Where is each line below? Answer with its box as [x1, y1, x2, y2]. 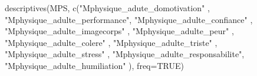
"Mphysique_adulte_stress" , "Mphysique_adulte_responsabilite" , [5, 48, 245, 60]
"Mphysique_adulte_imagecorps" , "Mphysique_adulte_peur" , [5, 25, 234, 37]
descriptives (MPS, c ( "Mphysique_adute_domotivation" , [5, 2, 210, 14]
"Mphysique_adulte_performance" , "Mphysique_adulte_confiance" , [5, 13, 253, 25]
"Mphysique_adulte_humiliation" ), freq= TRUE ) [5, 59, 184, 71]
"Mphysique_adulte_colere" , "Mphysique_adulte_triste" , [5, 36, 218, 48]
